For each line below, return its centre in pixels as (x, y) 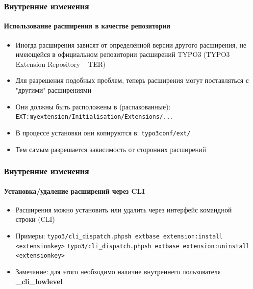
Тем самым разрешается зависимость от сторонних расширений (111, 149)
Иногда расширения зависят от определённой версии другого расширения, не (131, 44)
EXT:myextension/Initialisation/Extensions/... (94, 117)
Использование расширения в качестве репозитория (87, 26)
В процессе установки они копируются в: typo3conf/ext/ (103, 132)
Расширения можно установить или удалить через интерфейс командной (124, 209)
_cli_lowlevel (39, 281)
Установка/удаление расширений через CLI (75, 191)
